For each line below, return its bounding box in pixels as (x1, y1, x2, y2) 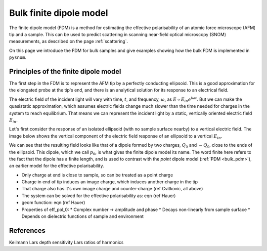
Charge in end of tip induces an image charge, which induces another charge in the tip (21, 179, 198, 185)
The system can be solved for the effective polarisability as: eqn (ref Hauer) (21, 193, 176, 199)
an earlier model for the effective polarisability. (9, 163, 104, 169)
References (9, 226, 45, 235)
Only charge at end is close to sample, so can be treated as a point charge (21, 172, 173, 178)
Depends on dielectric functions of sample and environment (21, 213, 144, 219)
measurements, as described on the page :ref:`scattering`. (9, 39, 128, 44)
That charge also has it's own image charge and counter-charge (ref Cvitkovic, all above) (21, 186, 203, 192)
